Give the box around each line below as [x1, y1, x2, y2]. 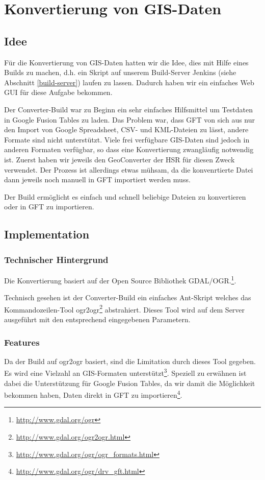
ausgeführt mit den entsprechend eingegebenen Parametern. [4, 314, 191, 324]
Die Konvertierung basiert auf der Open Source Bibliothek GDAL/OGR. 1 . [4, 273, 236, 285]
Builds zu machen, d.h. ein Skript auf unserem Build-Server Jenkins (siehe [4, 67, 236, 78]
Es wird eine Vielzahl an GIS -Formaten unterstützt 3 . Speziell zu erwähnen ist [4, 366, 247, 378]
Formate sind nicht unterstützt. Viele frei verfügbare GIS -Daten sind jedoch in [4, 134, 250, 145]
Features [4, 335, 40, 348]
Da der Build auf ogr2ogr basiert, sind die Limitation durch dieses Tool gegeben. [4, 355, 256, 366]
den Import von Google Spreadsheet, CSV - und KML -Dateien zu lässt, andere [4, 124, 249, 135]
